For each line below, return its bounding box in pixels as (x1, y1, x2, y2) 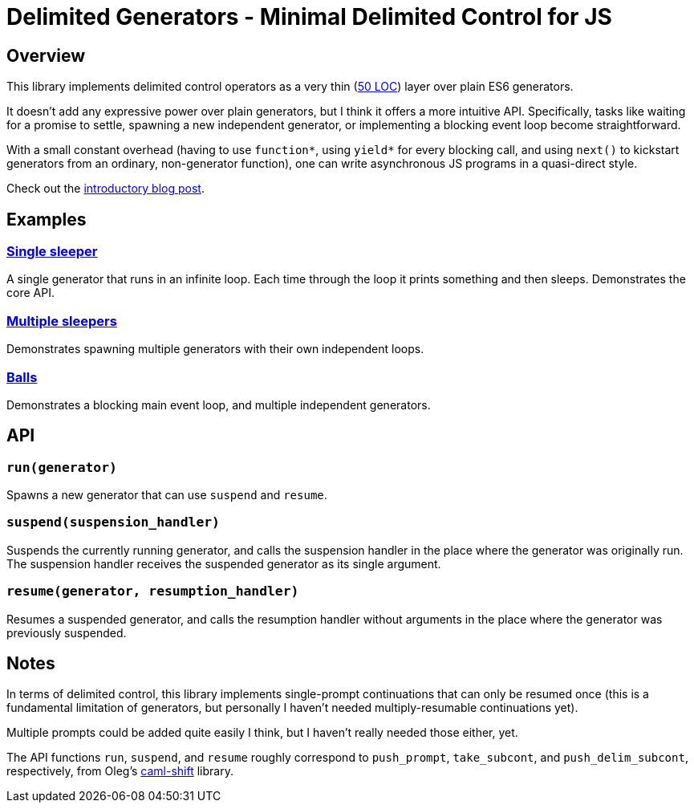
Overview (6, 45, 86, 66)
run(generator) (6, 459, 117, 475)
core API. (6, 286, 55, 300)
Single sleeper (6, 243, 98, 260)
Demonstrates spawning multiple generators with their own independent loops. (6, 342, 424, 356)
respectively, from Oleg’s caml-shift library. (6, 764, 233, 779)
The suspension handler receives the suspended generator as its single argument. (6, 556, 441, 571)
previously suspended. (6, 625, 127, 640)
